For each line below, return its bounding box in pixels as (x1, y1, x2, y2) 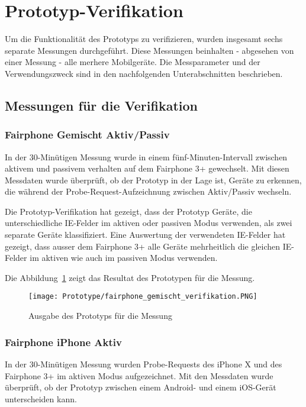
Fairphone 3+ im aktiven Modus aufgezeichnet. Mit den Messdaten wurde (5, 369, 273, 382)
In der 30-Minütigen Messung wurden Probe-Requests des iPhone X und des (5, 357, 282, 370)
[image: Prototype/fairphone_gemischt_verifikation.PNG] (28, 292, 257, 301)
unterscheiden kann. (5, 392, 77, 405)
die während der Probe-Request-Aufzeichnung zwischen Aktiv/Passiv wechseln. (5, 185, 292, 198)
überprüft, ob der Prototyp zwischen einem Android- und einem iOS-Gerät (5, 381, 276, 393)
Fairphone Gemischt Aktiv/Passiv (5, 127, 170, 142)
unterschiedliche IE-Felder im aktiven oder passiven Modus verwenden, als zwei (5, 217, 292, 229)
